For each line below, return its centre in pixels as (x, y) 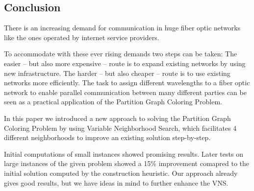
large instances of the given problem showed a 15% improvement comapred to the (127, 163)
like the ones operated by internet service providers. (82, 37)
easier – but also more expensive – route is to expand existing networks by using (125, 63)
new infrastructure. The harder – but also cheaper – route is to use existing (117, 73)
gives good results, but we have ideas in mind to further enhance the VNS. (116, 182)
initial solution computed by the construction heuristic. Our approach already (121, 173)
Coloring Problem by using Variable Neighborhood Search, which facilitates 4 (120, 128)
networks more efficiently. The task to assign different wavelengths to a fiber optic (127, 83)
